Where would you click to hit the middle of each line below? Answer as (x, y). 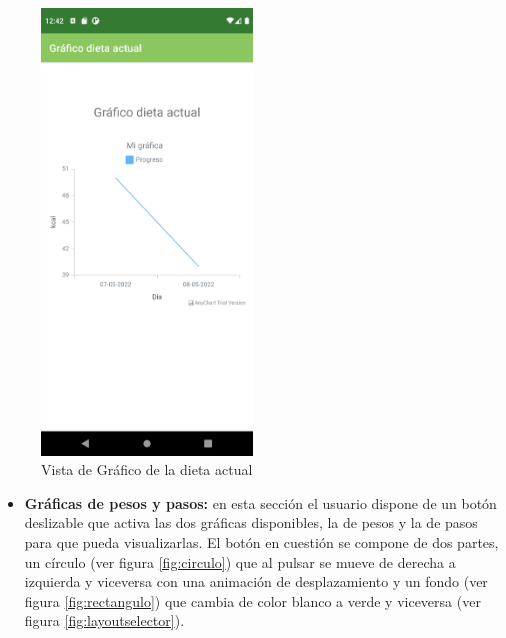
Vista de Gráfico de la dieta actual (147, 469)
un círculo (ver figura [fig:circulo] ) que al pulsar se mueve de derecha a (240, 561)
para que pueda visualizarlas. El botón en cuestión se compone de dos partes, (261, 541)
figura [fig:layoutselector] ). (104, 620)
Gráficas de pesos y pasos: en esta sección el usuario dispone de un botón (260, 502)
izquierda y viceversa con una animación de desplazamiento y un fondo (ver (256, 581)
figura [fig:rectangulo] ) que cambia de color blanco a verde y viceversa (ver (252, 600)
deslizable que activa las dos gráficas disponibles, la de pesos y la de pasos (251, 522)
